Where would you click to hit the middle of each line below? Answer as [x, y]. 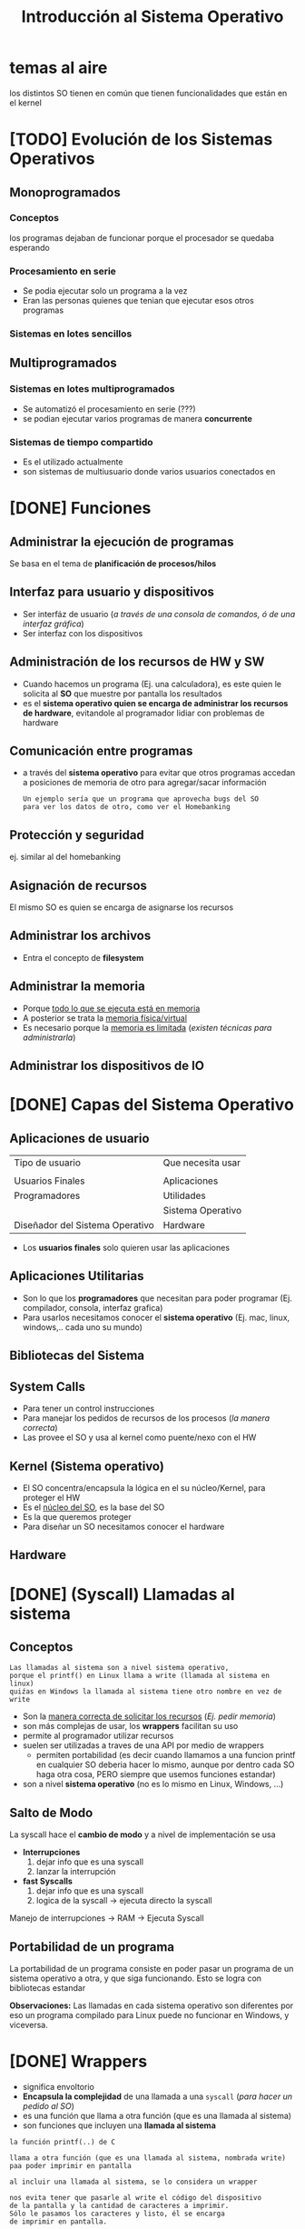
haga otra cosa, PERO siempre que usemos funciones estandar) [156, 1774]
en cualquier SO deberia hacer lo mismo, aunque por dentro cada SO [165, 1764]
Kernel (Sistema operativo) [87, 1466]
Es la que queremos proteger [77, 1516]
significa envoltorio [59, 2086]
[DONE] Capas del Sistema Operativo [152, 1105]
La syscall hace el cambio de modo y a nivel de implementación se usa [143, 1834]
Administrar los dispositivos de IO [107, 1066]
